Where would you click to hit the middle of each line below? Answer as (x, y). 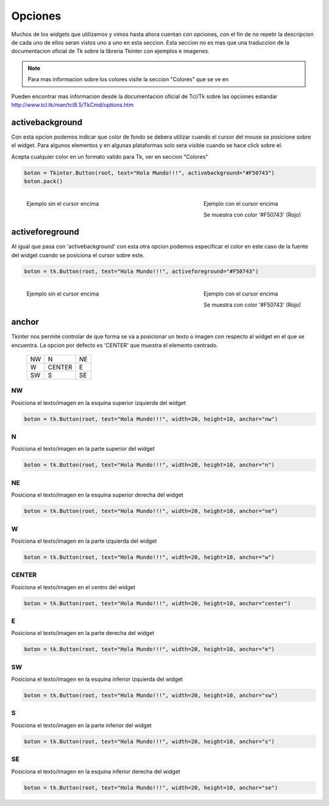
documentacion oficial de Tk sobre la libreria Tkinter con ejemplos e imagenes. (110, 51)
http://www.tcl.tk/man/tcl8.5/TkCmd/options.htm (73, 104)
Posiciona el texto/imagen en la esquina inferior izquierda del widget (97, 679)
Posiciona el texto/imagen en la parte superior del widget (83, 449)
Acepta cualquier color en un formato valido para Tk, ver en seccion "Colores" (110, 156)
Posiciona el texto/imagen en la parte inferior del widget (81, 725)
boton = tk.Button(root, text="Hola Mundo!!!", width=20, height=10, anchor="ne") (151, 511)
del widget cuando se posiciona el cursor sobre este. (78, 255)
